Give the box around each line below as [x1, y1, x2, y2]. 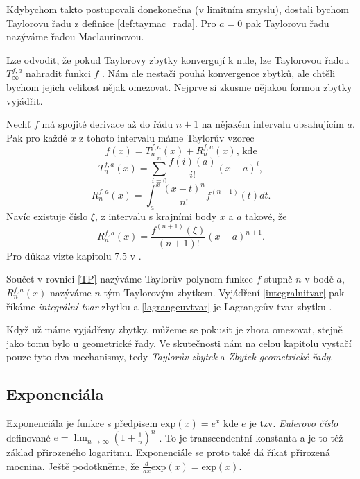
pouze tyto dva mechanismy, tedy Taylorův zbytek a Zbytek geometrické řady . [6, 349, 334, 364]
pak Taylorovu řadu [245, 15, 329, 30]
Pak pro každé [6, 130, 67, 144]
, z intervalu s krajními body [95, 208, 217, 223]
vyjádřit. [6, 93, 43, 108]
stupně [264, 271, 293, 286]
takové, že [245, 208, 287, 223]
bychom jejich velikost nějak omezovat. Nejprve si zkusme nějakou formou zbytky [6, 79, 352, 94]
